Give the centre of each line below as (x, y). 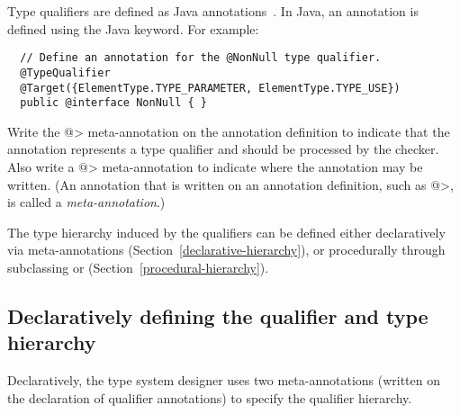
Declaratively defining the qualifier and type (218, 315)
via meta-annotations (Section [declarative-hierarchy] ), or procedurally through (226, 250)
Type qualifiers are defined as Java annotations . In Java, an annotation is (213, 11)
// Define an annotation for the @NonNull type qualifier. (201, 58)
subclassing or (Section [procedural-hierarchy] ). (138, 267)
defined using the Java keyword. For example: (133, 28)
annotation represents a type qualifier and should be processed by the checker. (223, 149)
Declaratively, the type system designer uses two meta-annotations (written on (224, 380)
